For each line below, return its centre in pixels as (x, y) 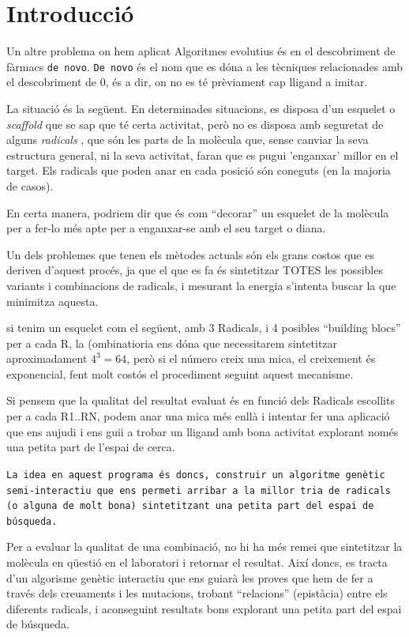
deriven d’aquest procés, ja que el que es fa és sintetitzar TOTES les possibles (195, 270)
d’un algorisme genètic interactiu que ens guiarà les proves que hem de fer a (190, 577)
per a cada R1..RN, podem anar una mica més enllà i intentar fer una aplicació (198, 416)
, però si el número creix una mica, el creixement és (251, 358)
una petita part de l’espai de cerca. (91, 447)
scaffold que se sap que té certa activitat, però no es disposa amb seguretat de (195, 124)
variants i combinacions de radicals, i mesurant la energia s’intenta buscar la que (201, 285)
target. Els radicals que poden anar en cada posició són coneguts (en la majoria (199, 170)
